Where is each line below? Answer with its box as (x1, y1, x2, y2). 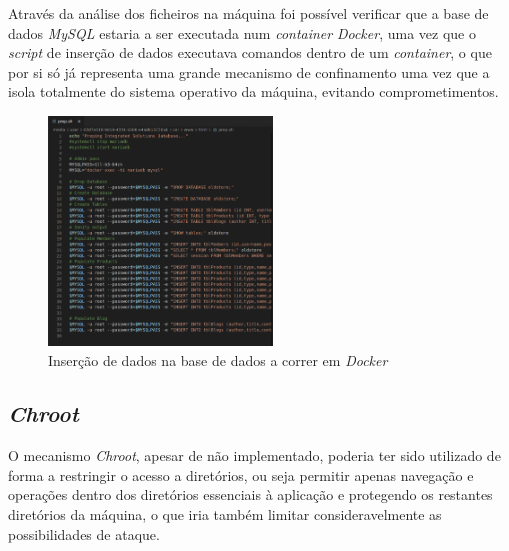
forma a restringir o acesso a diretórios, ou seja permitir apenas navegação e (8, 464, 474, 485)
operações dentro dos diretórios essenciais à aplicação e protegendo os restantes (8, 484, 493, 505)
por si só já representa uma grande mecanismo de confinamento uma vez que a (8, 61, 490, 82)
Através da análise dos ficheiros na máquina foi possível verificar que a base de (8, 3, 489, 23)
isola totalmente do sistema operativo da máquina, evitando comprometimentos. (8, 81, 499, 102)
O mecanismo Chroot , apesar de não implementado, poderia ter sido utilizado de (8, 445, 501, 466)
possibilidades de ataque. (8, 523, 160, 544)
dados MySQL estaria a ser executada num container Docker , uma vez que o (8, 22, 476, 43)
